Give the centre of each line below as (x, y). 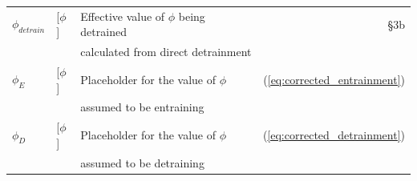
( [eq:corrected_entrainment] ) (334, 79)
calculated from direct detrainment (166, 52)
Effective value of (123, 16)
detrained (103, 32)
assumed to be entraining (142, 107)
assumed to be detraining (142, 162)
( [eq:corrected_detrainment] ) (334, 135)
